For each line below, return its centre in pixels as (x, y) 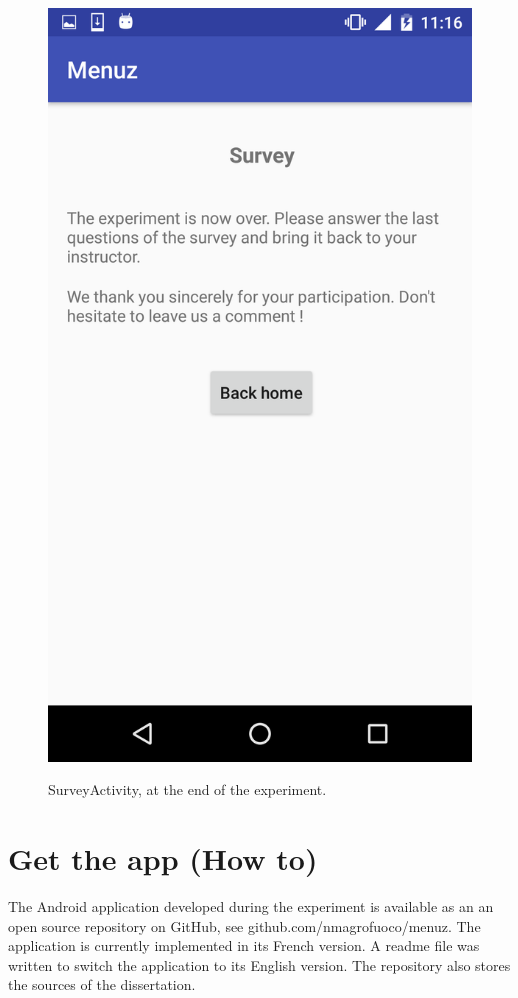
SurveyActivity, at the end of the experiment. (187, 789)
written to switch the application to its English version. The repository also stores (259, 964)
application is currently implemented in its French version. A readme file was (244, 945)
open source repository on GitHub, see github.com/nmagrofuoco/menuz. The (244, 925)
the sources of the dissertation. (102, 984)
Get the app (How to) (163, 858)
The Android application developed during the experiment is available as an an (251, 906)
